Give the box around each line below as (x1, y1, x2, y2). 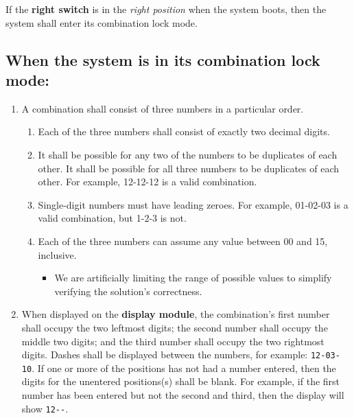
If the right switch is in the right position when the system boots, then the (5, 2, 327, 16)
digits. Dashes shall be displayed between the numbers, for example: (21, 347, 308, 362)
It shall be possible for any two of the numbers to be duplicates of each (38, 147, 338, 161)
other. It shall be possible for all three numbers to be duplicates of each (38, 161, 340, 175)
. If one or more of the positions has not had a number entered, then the (32, 360, 336, 375)
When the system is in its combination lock (5, 49, 320, 70)
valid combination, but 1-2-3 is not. (38, 211, 187, 225)
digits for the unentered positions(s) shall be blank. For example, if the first (21, 374, 340, 388)
